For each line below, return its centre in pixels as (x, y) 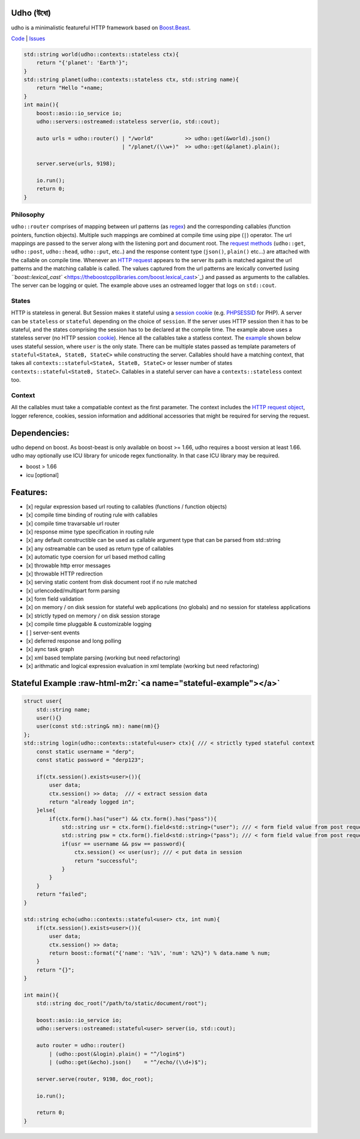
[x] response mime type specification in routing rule (90, 532)
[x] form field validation (55, 599)
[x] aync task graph (50, 649)
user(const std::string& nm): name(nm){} (98, 726)
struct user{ (43, 701)
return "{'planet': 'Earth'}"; (82, 63)
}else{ (46, 810)
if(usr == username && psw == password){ (123, 844)
